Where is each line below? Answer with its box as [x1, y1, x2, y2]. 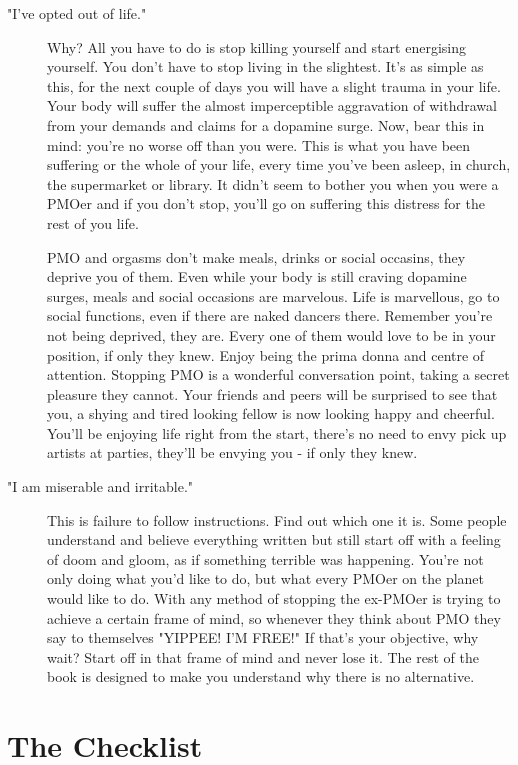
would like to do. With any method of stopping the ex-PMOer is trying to [47, 588, 501, 609]
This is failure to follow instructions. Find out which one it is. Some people [47, 509, 507, 530]
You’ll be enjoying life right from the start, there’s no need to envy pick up [47, 422, 507, 443]
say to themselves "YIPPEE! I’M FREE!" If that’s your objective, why [47, 627, 479, 648]
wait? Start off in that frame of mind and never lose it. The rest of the [47, 646, 479, 667]
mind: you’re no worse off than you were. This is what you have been [47, 134, 471, 155]
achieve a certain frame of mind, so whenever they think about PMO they [47, 607, 501, 628]
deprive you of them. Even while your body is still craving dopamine [47, 266, 467, 287]
